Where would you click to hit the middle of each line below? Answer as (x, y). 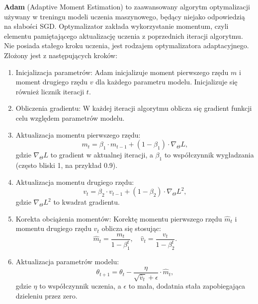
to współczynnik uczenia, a (80, 286)
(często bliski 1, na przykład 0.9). (67, 165)
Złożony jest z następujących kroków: (61, 55)
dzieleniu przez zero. (46, 295)
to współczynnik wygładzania (209, 155)
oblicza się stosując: (131, 228)
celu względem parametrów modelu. (70, 117)
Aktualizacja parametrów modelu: (67, 262)
